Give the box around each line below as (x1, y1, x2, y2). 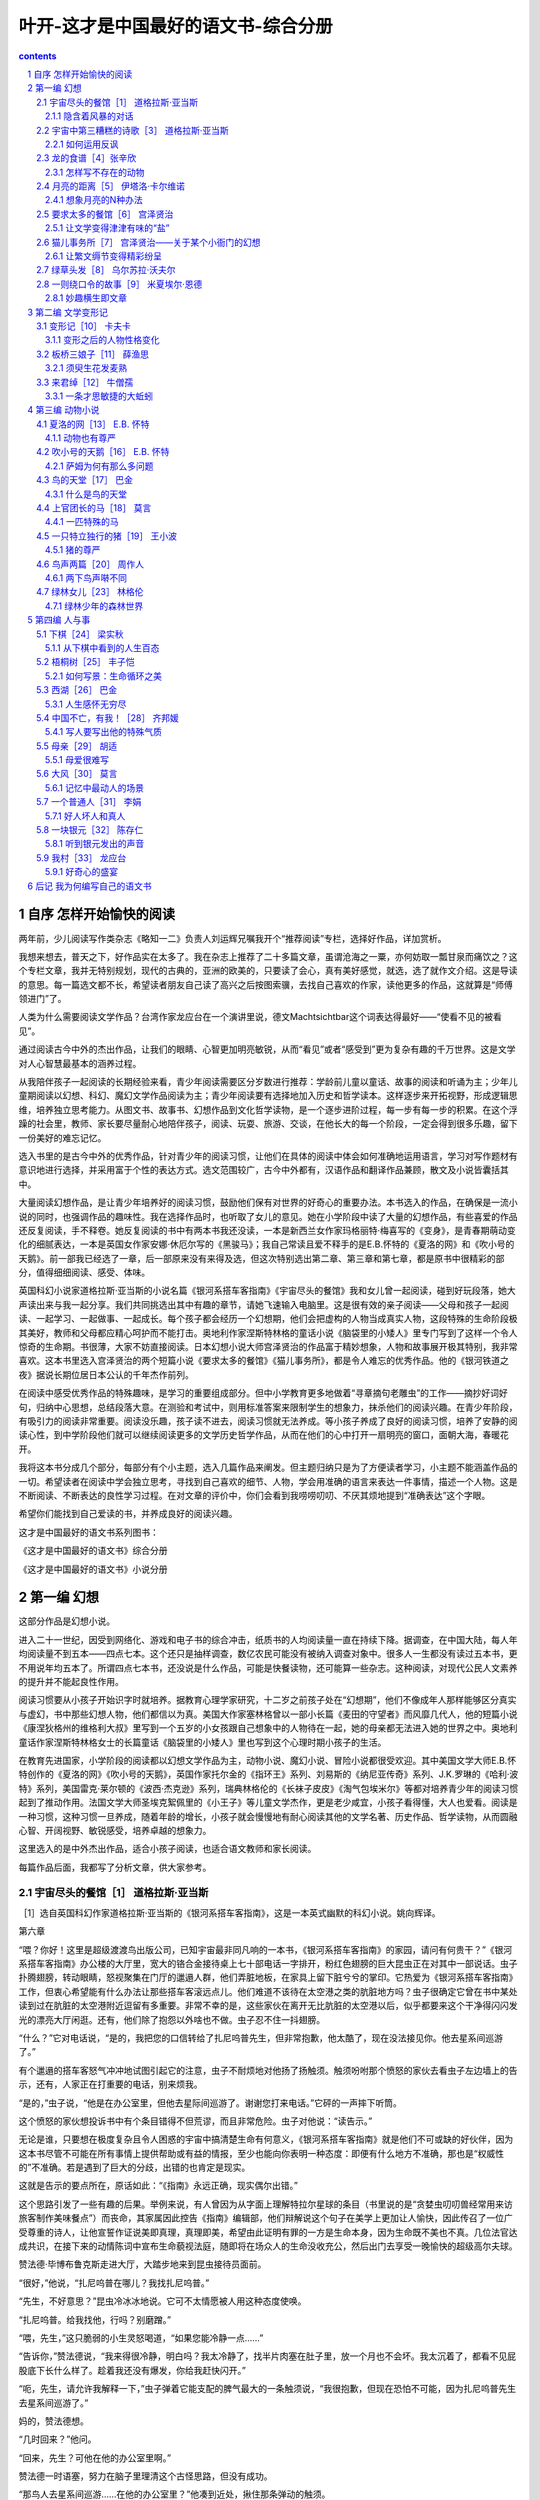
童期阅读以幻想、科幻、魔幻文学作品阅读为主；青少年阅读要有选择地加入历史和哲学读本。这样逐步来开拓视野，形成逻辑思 (18, 1090, 518, 1102)
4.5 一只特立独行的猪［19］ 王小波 (36, 530, 177, 542)
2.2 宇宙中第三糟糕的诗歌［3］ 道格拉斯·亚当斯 (36, 124, 229, 136)
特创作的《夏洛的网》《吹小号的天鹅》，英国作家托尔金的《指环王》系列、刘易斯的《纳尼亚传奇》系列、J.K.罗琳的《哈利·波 (18, 1768, 519, 1780)
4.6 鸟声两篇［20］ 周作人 (36, 558, 145, 570)
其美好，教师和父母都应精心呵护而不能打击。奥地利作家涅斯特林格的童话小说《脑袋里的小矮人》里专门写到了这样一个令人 (18, 1326, 518, 1339)
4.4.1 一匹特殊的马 (45, 516, 119, 528)
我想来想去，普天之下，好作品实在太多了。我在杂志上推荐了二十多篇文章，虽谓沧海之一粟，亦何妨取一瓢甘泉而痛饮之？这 (18, 950, 518, 962)
